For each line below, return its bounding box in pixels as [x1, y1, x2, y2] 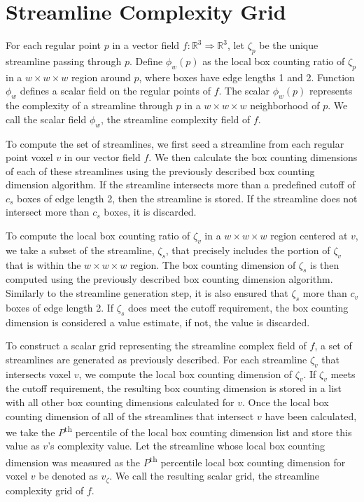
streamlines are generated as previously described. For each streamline [6, 351, 307, 366]
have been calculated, [265, 408, 357, 423]
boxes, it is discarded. [104, 204, 197, 219]
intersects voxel [6, 366, 71, 381]
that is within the [6, 257, 81, 272]
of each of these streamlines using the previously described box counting [6, 163, 315, 178]
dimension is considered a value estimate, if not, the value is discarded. [6, 314, 310, 329]
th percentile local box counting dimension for [149, 453, 346, 469]
